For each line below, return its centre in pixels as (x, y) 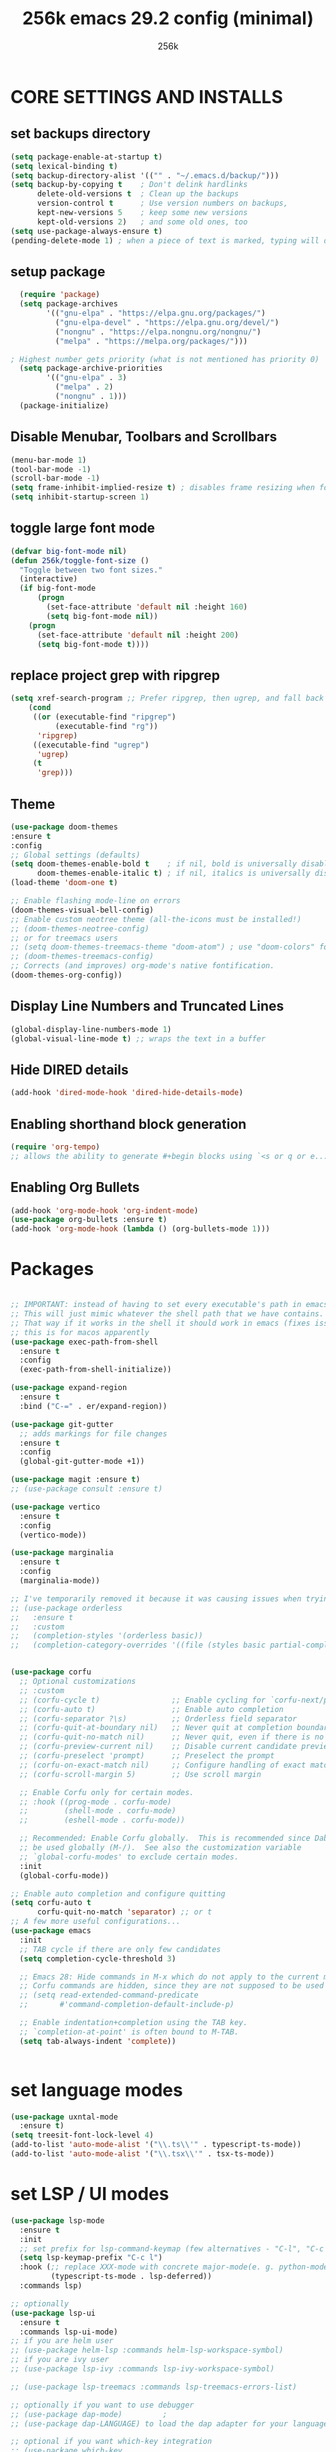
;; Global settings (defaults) (75, 855)
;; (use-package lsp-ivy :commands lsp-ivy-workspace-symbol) (142, 2369)
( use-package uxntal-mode (64, 2117)
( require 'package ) (60, 295)
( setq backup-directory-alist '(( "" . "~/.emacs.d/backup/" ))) (145, 175)
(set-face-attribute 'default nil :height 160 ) (147, 607)
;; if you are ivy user (60, 2360)
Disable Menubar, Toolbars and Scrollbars (144, 437)
